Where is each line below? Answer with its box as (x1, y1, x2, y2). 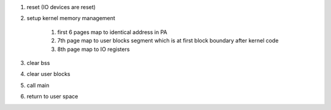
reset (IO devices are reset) (26, 4, 96, 10)
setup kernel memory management (26, 15, 116, 22)
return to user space (26, 93, 78, 100)
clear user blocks (26, 70, 70, 78)
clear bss (26, 59, 50, 66)
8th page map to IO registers (57, 46, 130, 53)
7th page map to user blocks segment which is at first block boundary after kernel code (57, 37, 279, 44)
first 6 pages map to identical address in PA (57, 28, 168, 36)
